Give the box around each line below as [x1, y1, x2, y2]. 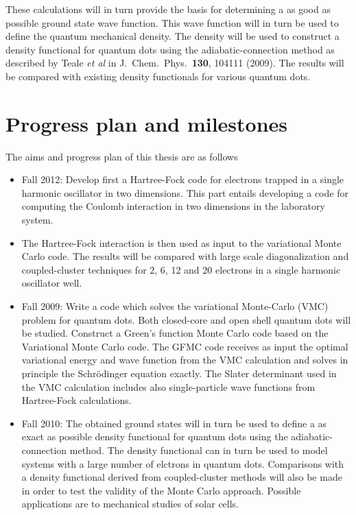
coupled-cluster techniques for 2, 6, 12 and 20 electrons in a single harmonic [21, 262, 341, 276]
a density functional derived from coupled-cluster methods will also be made [21, 470, 342, 484]
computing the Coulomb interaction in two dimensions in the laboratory [21, 199, 325, 213]
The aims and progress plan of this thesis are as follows [5, 149, 238, 163]
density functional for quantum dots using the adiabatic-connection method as [5, 42, 335, 56]
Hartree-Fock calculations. [21, 393, 132, 407]
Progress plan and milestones [5, 109, 288, 137]
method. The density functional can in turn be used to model [69, 442, 328, 457]
